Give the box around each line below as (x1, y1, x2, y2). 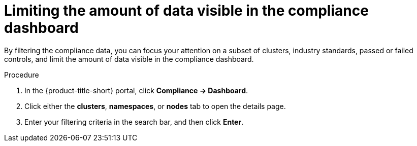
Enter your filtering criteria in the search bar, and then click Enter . (24, 117, 244, 126)
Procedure (4, 70, 39, 79)
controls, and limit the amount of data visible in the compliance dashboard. (4, 54, 254, 63)
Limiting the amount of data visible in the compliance (4, 2, 369, 19)
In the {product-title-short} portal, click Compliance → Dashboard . (24, 86, 248, 95)
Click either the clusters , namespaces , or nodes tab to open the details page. (24, 101, 286, 111)
